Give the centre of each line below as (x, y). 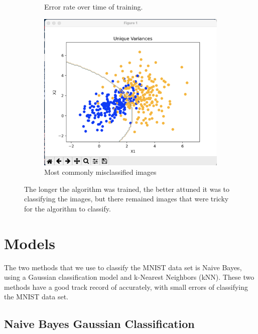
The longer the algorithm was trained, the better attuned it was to (127, 189)
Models (30, 243)
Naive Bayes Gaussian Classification (99, 324)
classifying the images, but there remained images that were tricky (126, 199)
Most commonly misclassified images (100, 172)
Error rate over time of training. (94, 7)
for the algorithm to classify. (68, 208)
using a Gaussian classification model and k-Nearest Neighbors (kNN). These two (129, 277)
